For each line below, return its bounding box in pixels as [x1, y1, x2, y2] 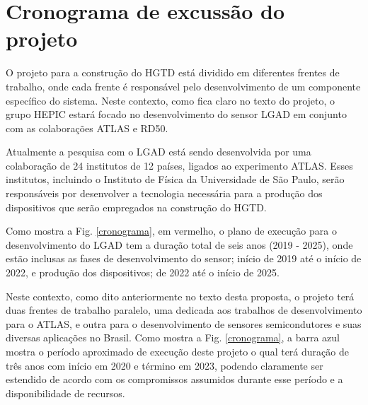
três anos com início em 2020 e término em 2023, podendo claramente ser [6, 358, 323, 372]
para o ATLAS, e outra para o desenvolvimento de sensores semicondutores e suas [6, 316, 362, 331]
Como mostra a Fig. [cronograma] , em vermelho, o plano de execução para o [6, 223, 337, 238]
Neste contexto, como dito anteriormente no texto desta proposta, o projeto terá [6, 288, 355, 303]
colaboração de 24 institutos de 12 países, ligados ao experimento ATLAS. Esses [6, 158, 353, 172]
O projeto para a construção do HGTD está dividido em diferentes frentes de [6, 65, 340, 80]
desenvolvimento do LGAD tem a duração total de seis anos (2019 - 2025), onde [6, 237, 353, 252]
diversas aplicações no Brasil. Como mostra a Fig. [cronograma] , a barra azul [6, 330, 340, 345]
